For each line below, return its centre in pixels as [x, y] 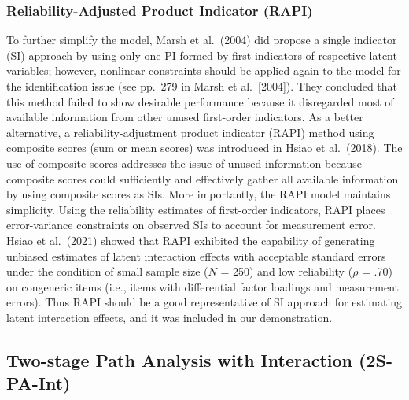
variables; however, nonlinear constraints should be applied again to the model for [204, 70]
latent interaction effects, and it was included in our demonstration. [169, 317]
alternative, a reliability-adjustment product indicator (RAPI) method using [190, 132]
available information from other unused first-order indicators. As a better [185, 117]
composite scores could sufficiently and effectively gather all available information [203, 178]
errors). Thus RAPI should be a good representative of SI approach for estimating [204, 302]
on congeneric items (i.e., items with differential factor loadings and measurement [203, 286]
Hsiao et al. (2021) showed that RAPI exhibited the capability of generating [191, 240]
